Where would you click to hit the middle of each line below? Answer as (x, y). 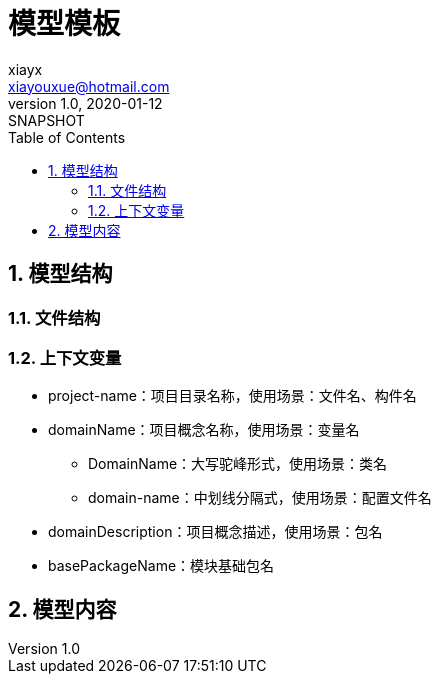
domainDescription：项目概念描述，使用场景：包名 (215, 532)
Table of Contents (67, 137)
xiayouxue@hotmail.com (89, 86)
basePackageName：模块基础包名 (161, 566)
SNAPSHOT (46, 120)
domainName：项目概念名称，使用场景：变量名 (204, 430)
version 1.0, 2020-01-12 (85, 103)
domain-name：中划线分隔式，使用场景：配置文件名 (260, 498)
